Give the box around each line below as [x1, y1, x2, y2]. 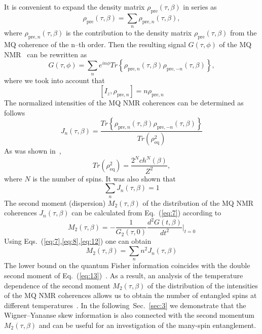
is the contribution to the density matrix [65, 27, 192, 38]
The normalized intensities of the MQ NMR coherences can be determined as [4, 97, 244, 108]
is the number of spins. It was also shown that [32, 173, 176, 183]
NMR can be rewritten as [4, 49, 87, 59]
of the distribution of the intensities [147, 280, 258, 290]
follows [4, 107, 25, 118]
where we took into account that [4, 75, 105, 85]
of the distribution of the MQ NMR [142, 197, 254, 208]
